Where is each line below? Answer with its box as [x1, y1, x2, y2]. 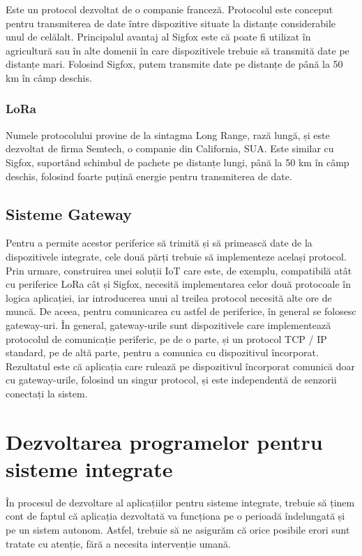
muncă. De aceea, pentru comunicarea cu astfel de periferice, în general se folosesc [6, 304, 356, 319]
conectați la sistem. [6, 386, 88, 400]
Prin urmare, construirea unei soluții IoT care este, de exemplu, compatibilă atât [6, 263, 352, 277]
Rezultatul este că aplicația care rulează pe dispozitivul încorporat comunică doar [6, 358, 356, 373]
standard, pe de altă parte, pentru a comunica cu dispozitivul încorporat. [6, 345, 319, 360]
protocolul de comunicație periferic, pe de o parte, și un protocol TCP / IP [6, 331, 327, 346]
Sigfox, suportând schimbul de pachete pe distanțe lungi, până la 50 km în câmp [6, 154, 349, 169]
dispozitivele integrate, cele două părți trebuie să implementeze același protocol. [6, 249, 347, 263]
